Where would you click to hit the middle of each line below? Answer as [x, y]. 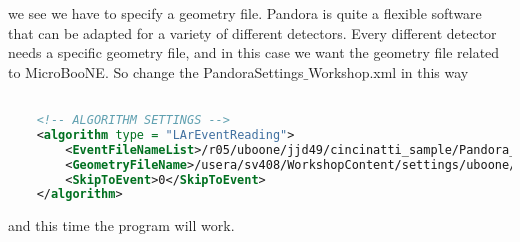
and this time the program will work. [121, 225]
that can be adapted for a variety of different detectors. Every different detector [252, 32]
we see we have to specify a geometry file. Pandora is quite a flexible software [245, 13]
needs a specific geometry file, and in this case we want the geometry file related [254, 52]
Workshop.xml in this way [388, 71]
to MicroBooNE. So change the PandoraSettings [156, 71]
